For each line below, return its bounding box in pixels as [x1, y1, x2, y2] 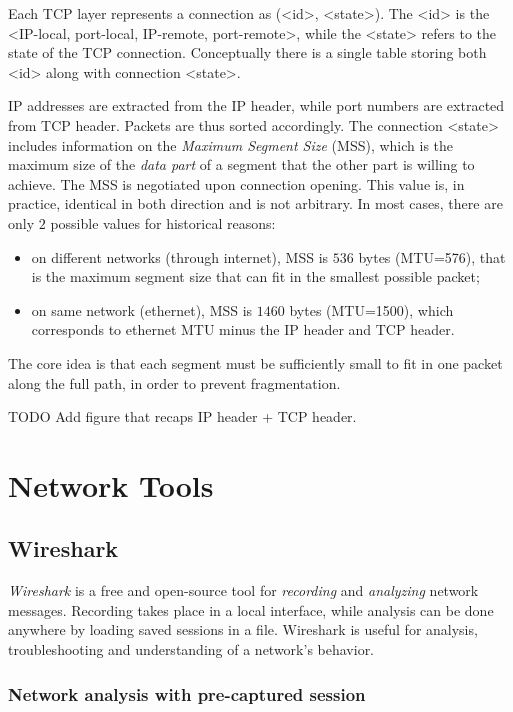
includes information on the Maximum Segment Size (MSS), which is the [8, 134, 454, 155]
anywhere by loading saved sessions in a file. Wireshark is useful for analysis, [8, 619, 478, 640]
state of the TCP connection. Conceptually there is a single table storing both [8, 42, 487, 63]
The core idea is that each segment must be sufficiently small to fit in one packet [8, 352, 503, 373]
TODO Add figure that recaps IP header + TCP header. [8, 406, 357, 427]
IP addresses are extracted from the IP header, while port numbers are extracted [8, 95, 505, 116]
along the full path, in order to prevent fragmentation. [8, 372, 341, 393]
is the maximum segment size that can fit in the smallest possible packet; [31, 266, 480, 287]
